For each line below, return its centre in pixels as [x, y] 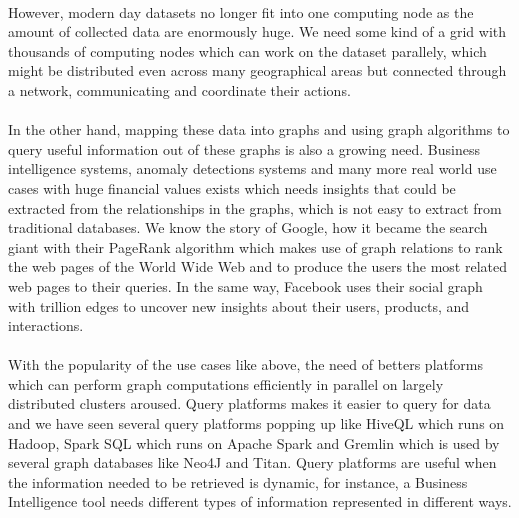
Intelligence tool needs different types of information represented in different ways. [260, 501]
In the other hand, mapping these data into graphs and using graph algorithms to [259, 129]
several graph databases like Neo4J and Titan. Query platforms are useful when [252, 462]
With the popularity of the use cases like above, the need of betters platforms [245, 364]
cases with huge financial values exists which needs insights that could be [232, 187]
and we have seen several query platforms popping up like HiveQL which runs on [256, 423]
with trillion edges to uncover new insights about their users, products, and [239, 305]
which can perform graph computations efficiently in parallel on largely [226, 383]
